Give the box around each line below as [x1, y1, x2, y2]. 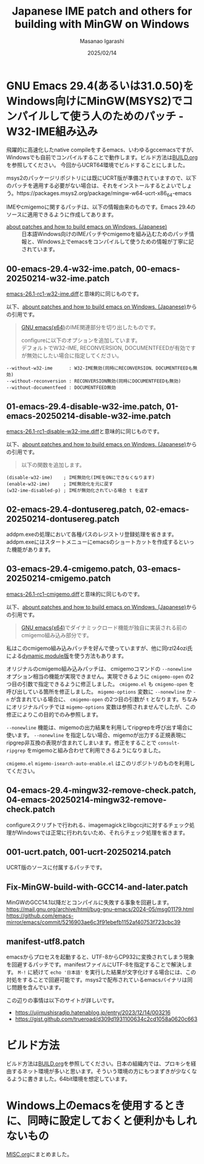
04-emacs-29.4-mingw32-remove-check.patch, [6, 785, 196, 796]
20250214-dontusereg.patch [6, 513, 120, 524]
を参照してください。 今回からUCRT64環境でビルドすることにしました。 [6, 161, 189, 168]
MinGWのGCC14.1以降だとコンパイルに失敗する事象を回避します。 [6, 899, 172, 906]
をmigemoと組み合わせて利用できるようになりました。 [27, 746, 164, 754]
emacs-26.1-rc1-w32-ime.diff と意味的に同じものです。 [6, 290, 143, 298]
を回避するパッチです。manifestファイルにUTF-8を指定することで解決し [6, 960, 187, 968]
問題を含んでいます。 [11, 984, 64, 991]
